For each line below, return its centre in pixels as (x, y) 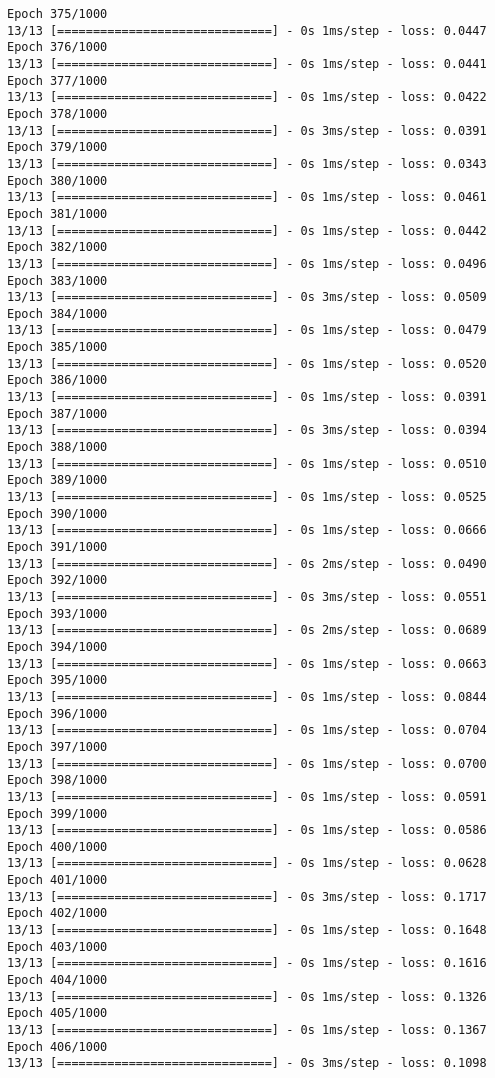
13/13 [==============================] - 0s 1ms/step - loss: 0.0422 (247, 97)
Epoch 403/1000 (57, 946)
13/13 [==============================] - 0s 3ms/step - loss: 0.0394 (247, 430)
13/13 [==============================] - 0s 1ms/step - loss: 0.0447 (247, 30)
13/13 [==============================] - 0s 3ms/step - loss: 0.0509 (247, 297)
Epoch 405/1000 (57, 1013)
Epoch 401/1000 (57, 880)
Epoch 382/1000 (57, 247)
